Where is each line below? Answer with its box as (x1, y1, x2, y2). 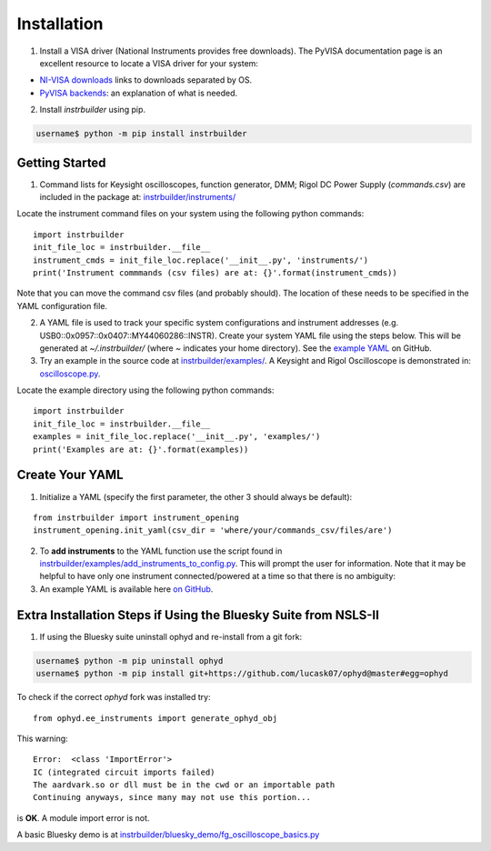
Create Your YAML (16, 467, 124, 483)
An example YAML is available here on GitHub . (39, 583, 214, 595)
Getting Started (16, 155, 106, 170)
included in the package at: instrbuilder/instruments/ (39, 191, 236, 202)
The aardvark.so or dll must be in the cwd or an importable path (33, 780, 336, 790)
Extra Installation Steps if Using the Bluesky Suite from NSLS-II (16, 607, 379, 623)
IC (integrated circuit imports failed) (33, 766, 215, 777)
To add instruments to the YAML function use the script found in (39, 546, 283, 556)
